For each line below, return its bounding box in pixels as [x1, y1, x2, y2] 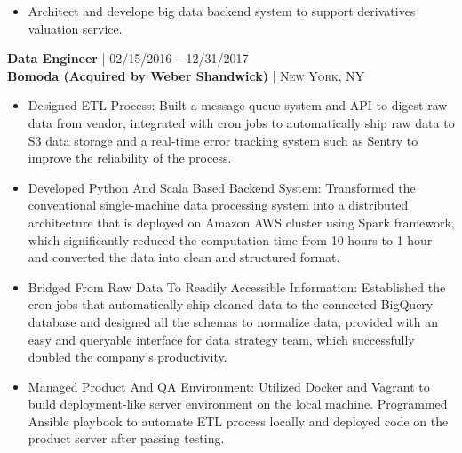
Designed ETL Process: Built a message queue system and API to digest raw [28, 96, 448, 115]
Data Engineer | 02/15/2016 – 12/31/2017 [7, 49, 249, 68]
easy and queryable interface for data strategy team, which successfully [28, 330, 415, 348]
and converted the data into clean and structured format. [28, 248, 340, 266]
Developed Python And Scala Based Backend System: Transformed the [28, 178, 416, 196]
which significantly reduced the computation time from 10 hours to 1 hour [28, 230, 433, 249]
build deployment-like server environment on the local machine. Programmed [28, 394, 448, 413]
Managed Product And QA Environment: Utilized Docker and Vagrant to [28, 377, 430, 395]
